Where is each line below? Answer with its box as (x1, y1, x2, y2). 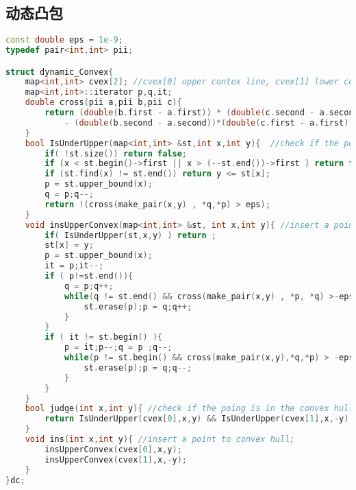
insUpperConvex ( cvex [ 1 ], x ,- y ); (44, 454, 187, 465)
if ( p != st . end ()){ (44, 271, 133, 281)
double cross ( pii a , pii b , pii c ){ (25, 97, 182, 108)
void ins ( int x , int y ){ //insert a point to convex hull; (25, 434, 295, 445)
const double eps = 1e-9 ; (5, 35, 123, 45)
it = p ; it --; (44, 261, 104, 271)
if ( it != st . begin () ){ (44, 332, 163, 342)
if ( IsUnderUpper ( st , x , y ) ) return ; (44, 230, 217, 240)
